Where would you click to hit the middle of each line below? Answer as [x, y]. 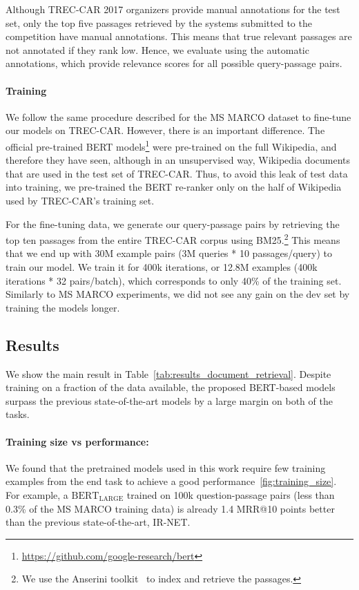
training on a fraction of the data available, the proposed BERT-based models [171, 387]
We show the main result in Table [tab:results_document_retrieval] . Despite [168, 373]
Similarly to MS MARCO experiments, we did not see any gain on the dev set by [178, 294]
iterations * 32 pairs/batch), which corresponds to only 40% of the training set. [174, 280]
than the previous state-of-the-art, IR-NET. [98, 522]
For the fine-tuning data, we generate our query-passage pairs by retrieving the [173, 223]
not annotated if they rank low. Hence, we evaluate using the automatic [157, 49]
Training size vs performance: [77, 441]
